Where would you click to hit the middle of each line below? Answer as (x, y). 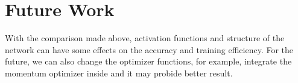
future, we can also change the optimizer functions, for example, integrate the (148, 61)
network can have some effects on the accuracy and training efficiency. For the (149, 49)
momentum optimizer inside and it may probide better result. (119, 73)
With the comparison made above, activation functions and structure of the (145, 38)
